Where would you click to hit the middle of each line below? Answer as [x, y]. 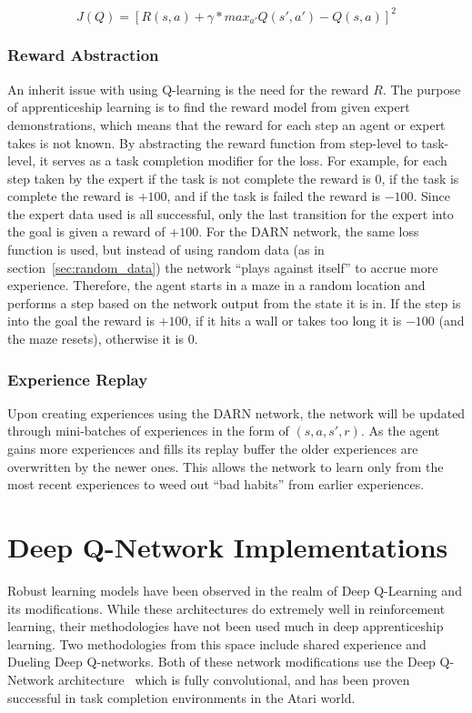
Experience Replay [78, 379]
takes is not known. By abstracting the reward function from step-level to [212, 142]
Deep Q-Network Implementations [228, 547]
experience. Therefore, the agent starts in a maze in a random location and [216, 285]
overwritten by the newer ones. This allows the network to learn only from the [226, 466]
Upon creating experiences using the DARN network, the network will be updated [236, 412]
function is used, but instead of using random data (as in [166, 250]
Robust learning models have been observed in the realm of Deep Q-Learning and [235, 590]
